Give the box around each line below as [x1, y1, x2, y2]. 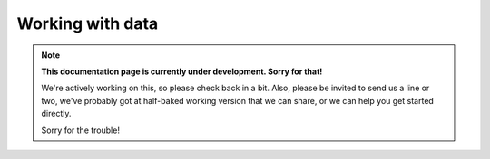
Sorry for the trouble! [41, 125, 120, 136]
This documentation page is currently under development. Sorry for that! [41, 66, 323, 77]
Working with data [16, 14, 159, 33]
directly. [41, 108, 72, 119]
